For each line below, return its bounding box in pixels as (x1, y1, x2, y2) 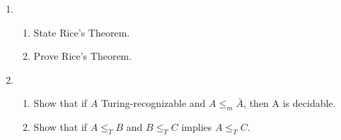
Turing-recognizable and (100, 96, 206, 110)
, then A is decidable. (243, 96, 336, 110)
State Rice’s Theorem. (33, 25, 130, 39)
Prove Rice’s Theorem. (33, 49, 132, 63)
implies (181, 120, 212, 134)
